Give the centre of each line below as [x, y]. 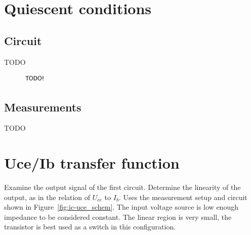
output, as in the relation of [47, 197]
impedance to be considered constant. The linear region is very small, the [118, 217]
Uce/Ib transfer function [92, 163]
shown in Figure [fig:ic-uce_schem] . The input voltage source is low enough [121, 207]
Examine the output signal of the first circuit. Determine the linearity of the [122, 187]
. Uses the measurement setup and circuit [183, 197]
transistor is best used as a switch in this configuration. [90, 227]
